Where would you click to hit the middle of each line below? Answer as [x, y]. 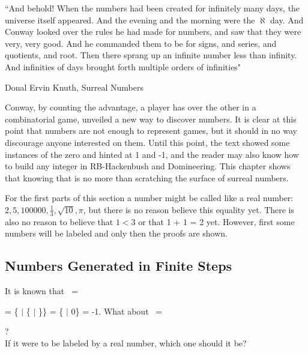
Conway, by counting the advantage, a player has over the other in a [131, 107]
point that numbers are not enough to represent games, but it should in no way [151, 131]
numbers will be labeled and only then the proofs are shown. [116, 233]
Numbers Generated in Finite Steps [119, 266]
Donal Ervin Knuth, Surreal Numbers [74, 87]
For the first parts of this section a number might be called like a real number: [149, 198]
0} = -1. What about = [117, 311]
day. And [287, 20]
